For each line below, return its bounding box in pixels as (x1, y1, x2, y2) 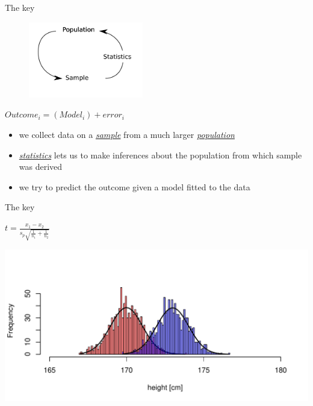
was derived (19, 160, 63, 173)
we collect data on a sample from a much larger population (19, 128, 235, 141)
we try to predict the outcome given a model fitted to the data (19, 180, 250, 193)
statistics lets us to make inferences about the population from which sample (19, 148, 302, 161)
